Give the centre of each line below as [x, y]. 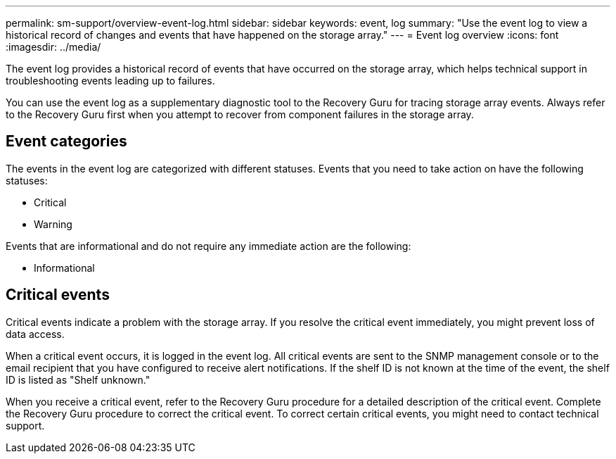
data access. [35, 334]
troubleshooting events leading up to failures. [110, 81]
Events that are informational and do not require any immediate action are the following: [208, 246]
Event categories [66, 142]
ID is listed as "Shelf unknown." [78, 379]
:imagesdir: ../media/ [53, 47]
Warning [53, 224]
